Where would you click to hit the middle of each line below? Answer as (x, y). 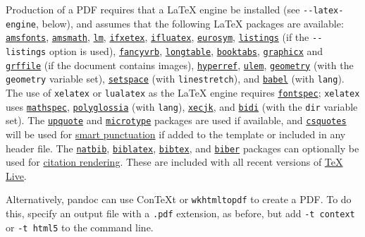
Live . (16, 175)
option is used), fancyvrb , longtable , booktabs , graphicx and (186, 50)
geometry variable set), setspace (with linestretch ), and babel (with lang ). (175, 79)
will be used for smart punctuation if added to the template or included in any (176, 134)
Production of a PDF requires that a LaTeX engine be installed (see (153, 9)
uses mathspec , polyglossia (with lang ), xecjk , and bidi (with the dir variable (182, 106)
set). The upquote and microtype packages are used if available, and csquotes (176, 120)
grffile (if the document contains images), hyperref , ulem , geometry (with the (180, 65)
